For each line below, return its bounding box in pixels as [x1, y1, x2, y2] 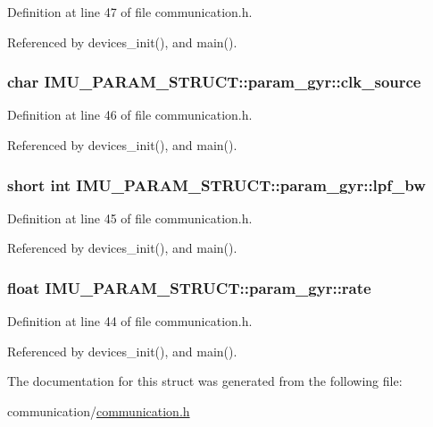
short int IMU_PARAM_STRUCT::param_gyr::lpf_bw [7, 173, 426, 196]
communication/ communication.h [7, 402, 190, 420]
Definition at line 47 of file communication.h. [7, 3, 253, 21]
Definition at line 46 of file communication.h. [7, 105, 253, 124]
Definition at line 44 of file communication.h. [7, 312, 253, 331]
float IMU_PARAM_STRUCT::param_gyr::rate [7, 276, 371, 298]
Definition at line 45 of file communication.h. [7, 208, 253, 227]
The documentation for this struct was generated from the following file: [7, 372, 403, 390]
